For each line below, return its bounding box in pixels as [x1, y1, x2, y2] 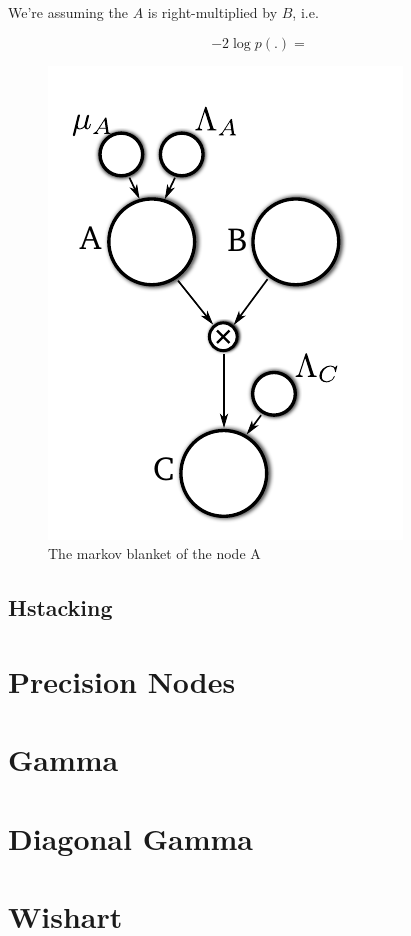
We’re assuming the [8, 2, 128, 22]
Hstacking [8, 592, 113, 623]
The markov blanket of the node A [48, 543, 261, 564]
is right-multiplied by [147, 2, 278, 22]
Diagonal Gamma [8, 817, 253, 858]
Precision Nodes [8, 660, 236, 701]
